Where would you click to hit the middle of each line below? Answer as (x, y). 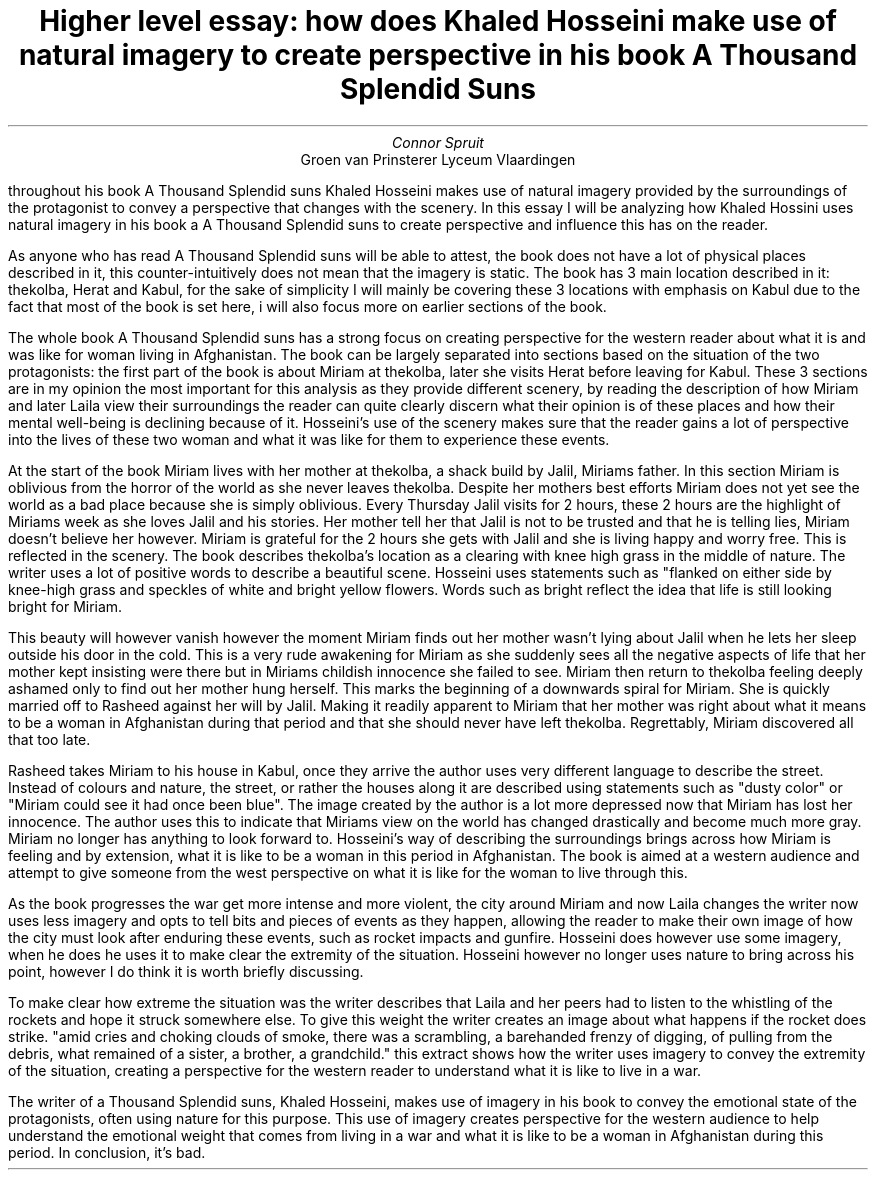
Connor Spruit (438, 142)
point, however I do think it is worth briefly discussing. (186, 971)
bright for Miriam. (65, 606)
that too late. (49, 739)
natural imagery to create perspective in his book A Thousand (438, 55)
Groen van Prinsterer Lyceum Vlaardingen (438, 159)
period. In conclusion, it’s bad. (107, 1152)
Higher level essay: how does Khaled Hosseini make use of (438, 21)
